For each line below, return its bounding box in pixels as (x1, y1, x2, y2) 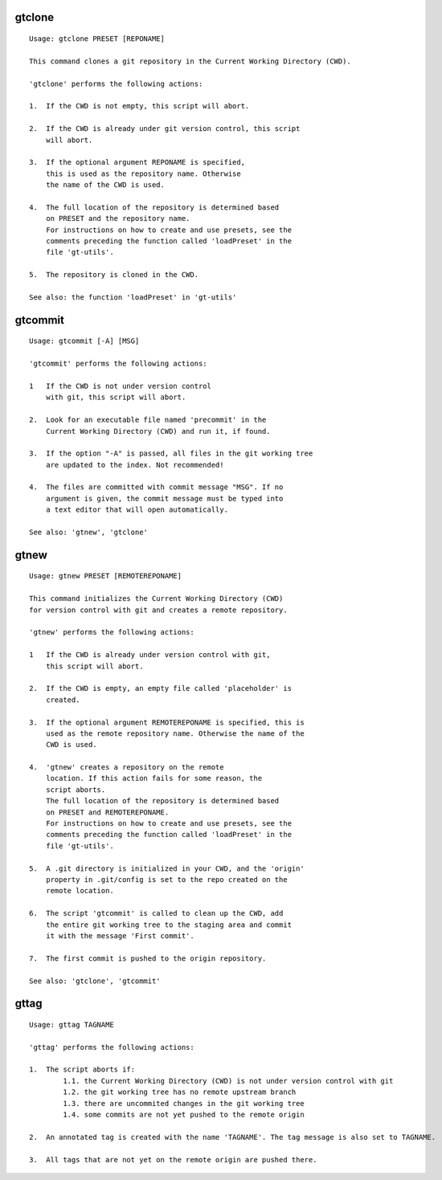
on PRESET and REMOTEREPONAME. (45, 807, 170, 817)
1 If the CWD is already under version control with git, (29, 651, 271, 659)
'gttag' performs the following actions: (29, 1043, 194, 1051)
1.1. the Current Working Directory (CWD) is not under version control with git (63, 1076, 394, 1085)
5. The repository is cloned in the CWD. (29, 270, 199, 280)
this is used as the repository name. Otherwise (45, 169, 241, 178)
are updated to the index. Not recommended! (45, 460, 224, 469)
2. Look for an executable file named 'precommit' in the (29, 415, 267, 425)
